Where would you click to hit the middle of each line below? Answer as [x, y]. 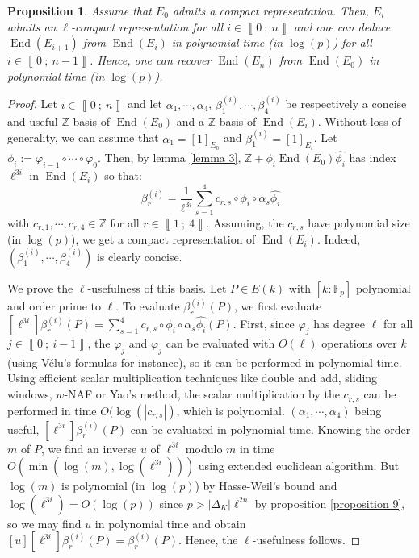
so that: [123, 175]
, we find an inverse [89, 448]
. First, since [264, 324]
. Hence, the [208, 540]
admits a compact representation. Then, [270, 10]
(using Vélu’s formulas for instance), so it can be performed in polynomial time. [205, 362]
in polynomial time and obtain [170, 523]
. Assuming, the [245, 222]
